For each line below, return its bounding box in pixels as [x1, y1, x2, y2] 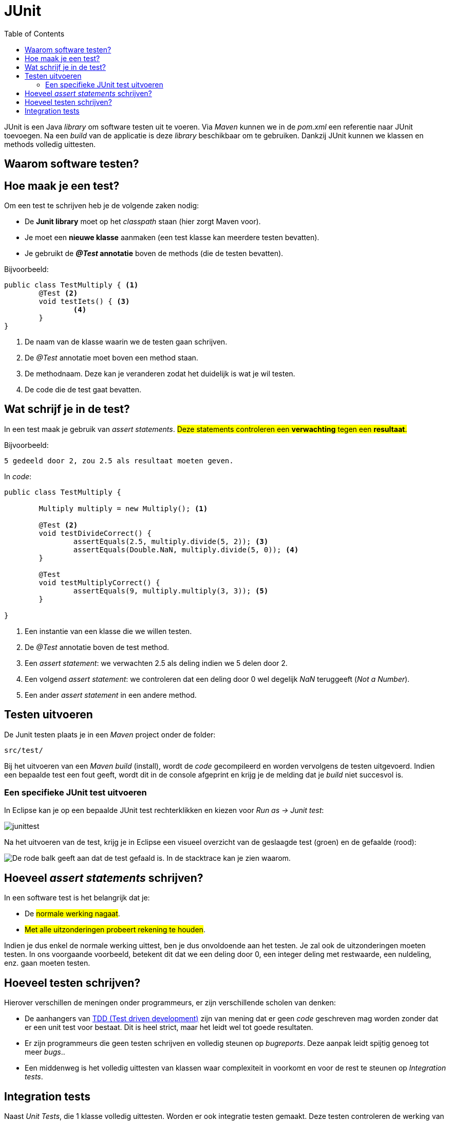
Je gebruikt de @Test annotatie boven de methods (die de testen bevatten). [25, 249, 284, 258]
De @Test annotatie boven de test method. [25, 642, 170, 652]
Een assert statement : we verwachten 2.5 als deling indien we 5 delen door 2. [25, 658, 288, 667]
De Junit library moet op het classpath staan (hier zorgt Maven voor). [25, 217, 261, 226]
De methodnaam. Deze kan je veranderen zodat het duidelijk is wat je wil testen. [25, 369, 295, 378]
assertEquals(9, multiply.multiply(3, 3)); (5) [73, 586, 269, 595]
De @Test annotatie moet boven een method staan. [25, 353, 198, 363]
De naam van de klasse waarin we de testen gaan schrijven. [25, 337, 228, 347]
